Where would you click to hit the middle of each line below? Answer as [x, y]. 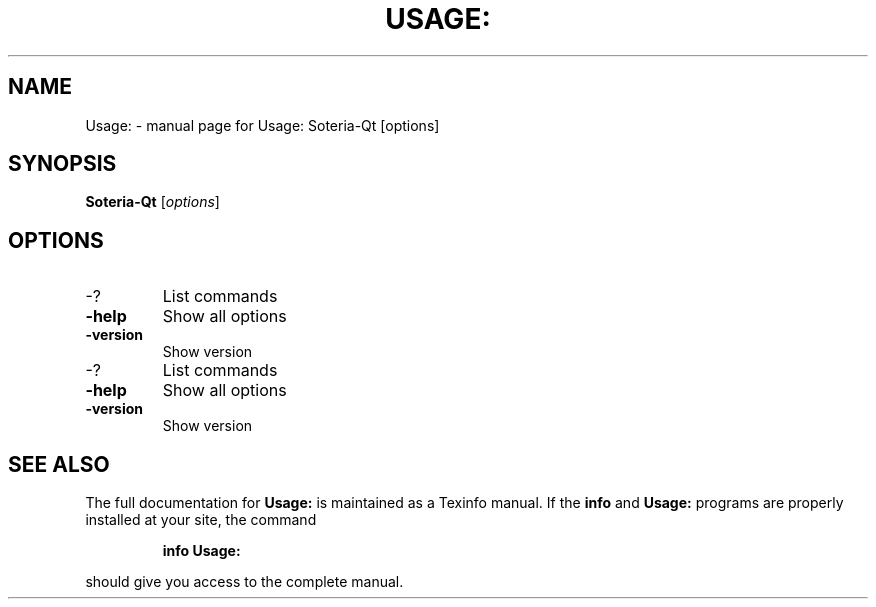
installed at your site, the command [201, 520]
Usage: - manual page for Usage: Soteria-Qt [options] [262, 125]
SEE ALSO [59, 464]
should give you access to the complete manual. [244, 582]
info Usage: [201, 551]
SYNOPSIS [62, 164]
